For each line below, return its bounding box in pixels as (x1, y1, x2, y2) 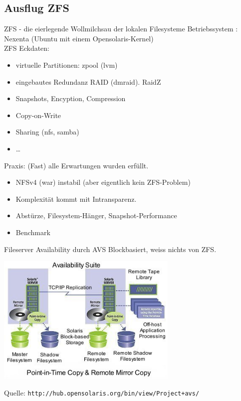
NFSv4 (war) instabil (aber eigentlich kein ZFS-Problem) (15, 177, 191, 187)
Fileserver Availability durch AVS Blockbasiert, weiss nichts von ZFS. (4, 244, 217, 254)
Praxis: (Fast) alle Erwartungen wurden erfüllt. (4, 160, 149, 170)
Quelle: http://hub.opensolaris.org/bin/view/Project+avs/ (4, 388, 200, 398)
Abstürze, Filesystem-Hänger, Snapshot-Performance (15, 210, 177, 221)
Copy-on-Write (15, 110, 61, 120)
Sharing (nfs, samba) (15, 127, 79, 137)
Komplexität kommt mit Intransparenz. (15, 193, 137, 204)
